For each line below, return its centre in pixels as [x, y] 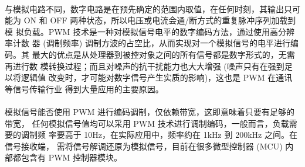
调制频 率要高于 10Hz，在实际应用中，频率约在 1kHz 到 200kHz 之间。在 [159, 135]
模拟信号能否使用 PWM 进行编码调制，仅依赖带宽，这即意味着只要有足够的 [150, 111]
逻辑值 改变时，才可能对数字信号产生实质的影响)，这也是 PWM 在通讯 [157, 77]
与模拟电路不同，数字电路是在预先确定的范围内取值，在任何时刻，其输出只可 [152, 8]
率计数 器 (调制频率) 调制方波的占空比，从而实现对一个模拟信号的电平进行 [148, 43]
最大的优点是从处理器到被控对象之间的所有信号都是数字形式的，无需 [163, 54]
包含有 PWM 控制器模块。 [72, 157]
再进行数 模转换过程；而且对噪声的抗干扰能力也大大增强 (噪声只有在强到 [145, 66]
